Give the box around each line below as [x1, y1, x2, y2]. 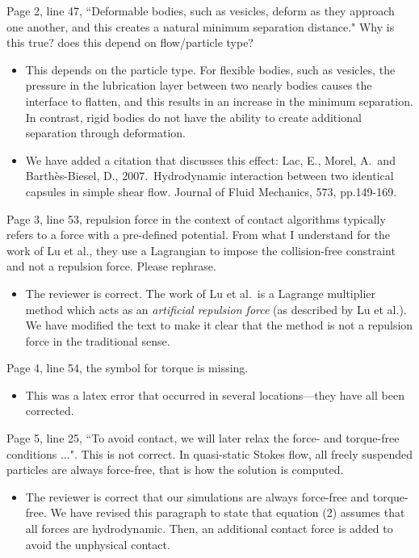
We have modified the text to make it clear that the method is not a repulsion [25, 317, 413, 334]
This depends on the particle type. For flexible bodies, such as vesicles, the [25, 61, 396, 78]
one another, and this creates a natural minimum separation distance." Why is [6, 18, 395, 35]
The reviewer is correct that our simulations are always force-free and [25, 488, 370, 505]
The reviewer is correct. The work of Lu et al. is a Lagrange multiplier [25, 284, 376, 301]
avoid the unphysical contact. [25, 535, 170, 552]
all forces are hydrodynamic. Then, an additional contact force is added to [25, 520, 393, 537]
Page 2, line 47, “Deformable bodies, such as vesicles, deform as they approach [6, 2, 395, 19]
